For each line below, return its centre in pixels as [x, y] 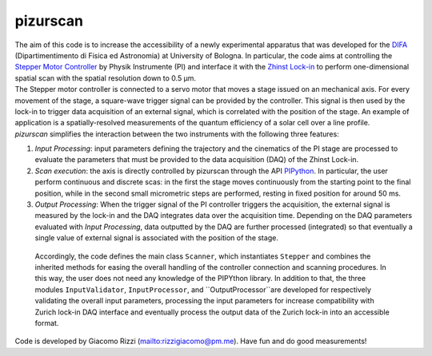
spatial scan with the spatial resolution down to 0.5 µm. [105, 78]
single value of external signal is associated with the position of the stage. [157, 238]
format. [47, 322]
